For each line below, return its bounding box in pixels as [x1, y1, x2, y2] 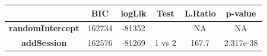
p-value [225, 6, 256, 19]
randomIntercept [9, 22, 80, 34]
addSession [21, 37, 67, 49]
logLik [120, 6, 147, 19]
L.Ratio [184, 6, 216, 19]
